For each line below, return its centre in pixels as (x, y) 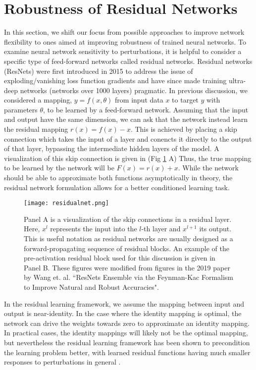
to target (185, 100)
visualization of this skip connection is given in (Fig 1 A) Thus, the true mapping (128, 158)
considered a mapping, (38, 100)
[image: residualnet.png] (66, 203)
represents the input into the (94, 229)
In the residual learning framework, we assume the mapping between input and (124, 303)
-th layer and (161, 229)
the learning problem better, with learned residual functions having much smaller (127, 352)
